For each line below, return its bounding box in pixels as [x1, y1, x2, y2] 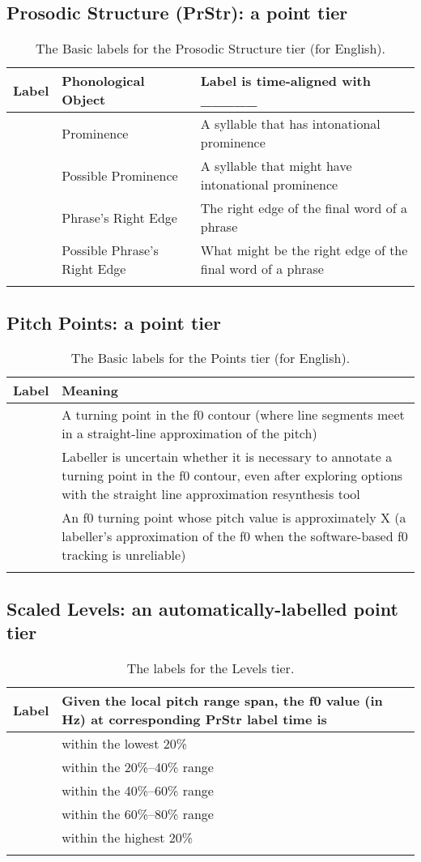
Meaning [62, 381, 118, 400]
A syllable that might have [200, 156, 352, 176]
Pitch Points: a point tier [6, 309, 222, 335]
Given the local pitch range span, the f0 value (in [62, 691, 383, 710]
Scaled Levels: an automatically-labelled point [6, 595, 398, 621]
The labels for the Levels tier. [126, 659, 295, 677]
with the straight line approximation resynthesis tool [62, 484, 360, 504]
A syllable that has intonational [200, 114, 381, 134]
